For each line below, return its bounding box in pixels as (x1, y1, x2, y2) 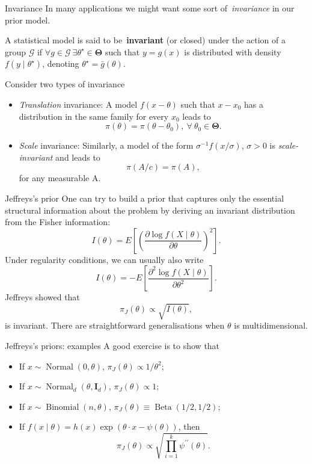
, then (178, 420, 200, 433)
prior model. (5, 13, 50, 26)
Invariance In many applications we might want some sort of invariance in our (5, 2, 295, 14)
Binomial (46, 403, 79, 412)
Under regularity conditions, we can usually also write (5, 253, 204, 265)
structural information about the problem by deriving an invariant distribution (5, 203, 295, 216)
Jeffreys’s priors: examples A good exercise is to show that (5, 339, 220, 352)
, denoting (42, 57, 79, 70)
